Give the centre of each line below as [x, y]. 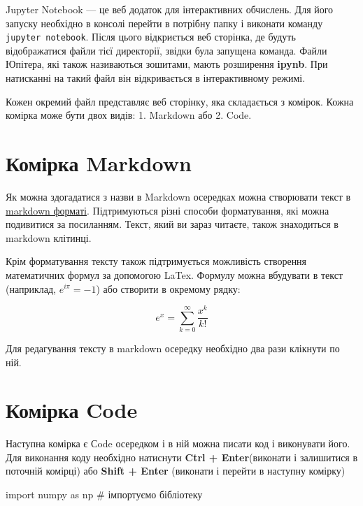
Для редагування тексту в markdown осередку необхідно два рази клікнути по [173, 348]
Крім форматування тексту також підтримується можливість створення [156, 261]
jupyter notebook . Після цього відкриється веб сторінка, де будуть [151, 37]
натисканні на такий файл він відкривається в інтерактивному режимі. [156, 78]
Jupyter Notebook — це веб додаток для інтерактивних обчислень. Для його [170, 9]
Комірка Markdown [99, 163]
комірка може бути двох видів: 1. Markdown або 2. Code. [129, 115]
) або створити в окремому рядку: [168, 288]
